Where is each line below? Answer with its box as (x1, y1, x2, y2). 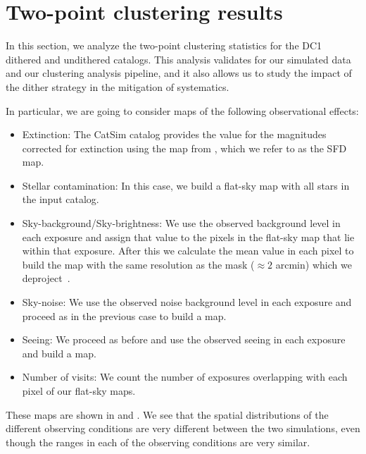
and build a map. (22, 345, 96, 360)
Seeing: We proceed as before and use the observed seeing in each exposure (22, 332, 346, 347)
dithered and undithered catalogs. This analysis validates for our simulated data (6, 51, 351, 66)
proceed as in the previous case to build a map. (22, 308, 227, 323)
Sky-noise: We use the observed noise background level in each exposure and (22, 295, 352, 309)
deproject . (22, 271, 70, 286)
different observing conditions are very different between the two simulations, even (6, 421, 360, 436)
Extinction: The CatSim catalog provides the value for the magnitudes (22, 127, 327, 142)
